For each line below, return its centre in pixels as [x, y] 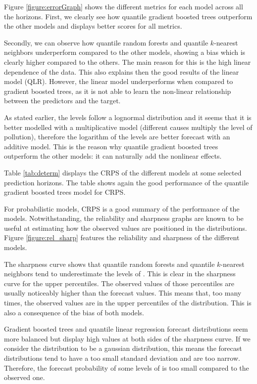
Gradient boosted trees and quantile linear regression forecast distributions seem [126, 329]
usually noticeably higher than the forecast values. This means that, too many [123, 293]
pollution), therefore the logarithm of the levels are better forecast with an [117, 137]
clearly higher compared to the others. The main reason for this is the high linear [128, 62]
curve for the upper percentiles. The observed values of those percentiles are [119, 283]
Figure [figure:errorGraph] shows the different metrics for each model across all [124, 6]
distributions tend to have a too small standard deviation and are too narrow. [122, 358]
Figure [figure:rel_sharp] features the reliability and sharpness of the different [122, 237]
